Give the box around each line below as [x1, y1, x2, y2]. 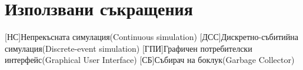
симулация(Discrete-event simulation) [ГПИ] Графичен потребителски [5, 42, 252, 54]
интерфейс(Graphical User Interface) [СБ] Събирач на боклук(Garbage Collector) [5, 54, 295, 66]
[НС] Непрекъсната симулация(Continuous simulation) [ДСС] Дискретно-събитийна [5, 31, 299, 43]
